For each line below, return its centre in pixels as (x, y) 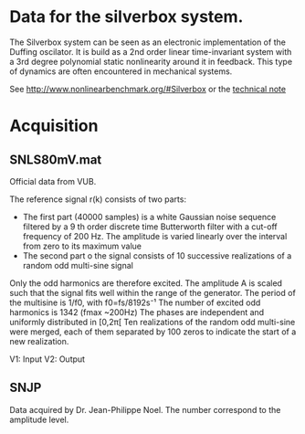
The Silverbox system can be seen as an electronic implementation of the (147, 42)
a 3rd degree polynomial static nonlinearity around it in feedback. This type (151, 61)
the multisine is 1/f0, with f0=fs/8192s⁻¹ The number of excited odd (135, 302)
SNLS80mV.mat (56, 159)
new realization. (39, 341)
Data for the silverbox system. (126, 17)
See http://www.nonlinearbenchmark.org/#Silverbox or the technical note (147, 89)
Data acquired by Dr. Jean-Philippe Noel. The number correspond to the (145, 409)
